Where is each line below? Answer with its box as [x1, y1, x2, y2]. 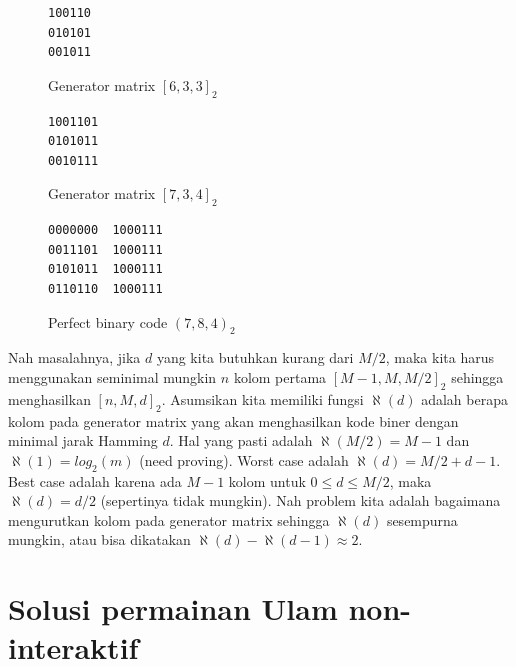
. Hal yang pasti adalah [169, 430, 313, 451]
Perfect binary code [48, 311, 168, 332]
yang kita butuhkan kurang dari [156, 347, 354, 368]
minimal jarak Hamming [8, 430, 158, 451]
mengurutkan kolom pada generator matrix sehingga [8, 509, 330, 530]
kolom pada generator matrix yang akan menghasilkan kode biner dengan [8, 410, 459, 431]
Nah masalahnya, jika [8, 347, 141, 368]
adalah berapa [421, 388, 508, 409]
